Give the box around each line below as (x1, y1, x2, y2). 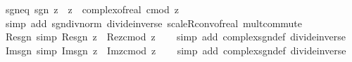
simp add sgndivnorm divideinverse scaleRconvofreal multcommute (5, 15, 303, 30)
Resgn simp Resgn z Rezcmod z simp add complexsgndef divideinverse (5, 29, 346, 44)
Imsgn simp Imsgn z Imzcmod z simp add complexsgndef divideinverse (5, 42, 346, 57)
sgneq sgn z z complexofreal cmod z (5, 2, 179, 16)
